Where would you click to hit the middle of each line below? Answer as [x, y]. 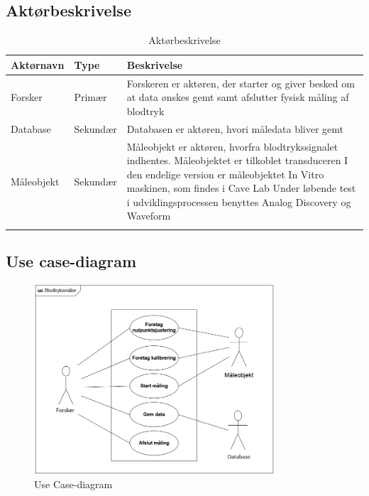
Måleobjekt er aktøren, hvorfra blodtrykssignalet [232, 146]
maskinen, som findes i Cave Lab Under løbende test [241, 188]
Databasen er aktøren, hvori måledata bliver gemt [235, 128]
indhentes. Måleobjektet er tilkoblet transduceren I [237, 160]
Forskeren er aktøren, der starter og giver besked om [241, 83]
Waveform [149, 216]
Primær [90, 97]
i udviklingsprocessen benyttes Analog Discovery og [239, 201]
